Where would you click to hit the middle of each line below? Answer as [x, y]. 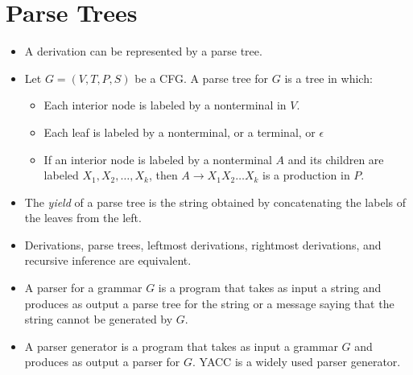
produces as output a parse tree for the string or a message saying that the [209, 303]
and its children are [336, 159]
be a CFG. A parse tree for [202, 78]
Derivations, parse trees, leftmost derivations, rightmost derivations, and [203, 244]
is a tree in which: [328, 78]
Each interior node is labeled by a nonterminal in [165, 105]
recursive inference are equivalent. [108, 260]
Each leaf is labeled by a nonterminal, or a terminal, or [180, 132]
